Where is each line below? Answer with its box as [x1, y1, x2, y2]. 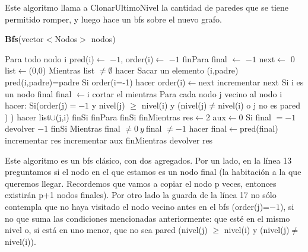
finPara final [182, 52, 227, 65]
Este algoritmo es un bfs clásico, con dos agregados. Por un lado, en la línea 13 [5, 154, 292, 166]
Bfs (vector [5, 33, 44, 45]
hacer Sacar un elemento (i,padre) [115, 64, 239, 76]
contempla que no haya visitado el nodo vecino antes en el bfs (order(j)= [5, 200, 269, 212]
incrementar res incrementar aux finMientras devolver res [5, 133, 213, 146]
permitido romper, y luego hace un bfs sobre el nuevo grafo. [5, 12, 222, 25]
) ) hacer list [5, 110, 50, 123]
